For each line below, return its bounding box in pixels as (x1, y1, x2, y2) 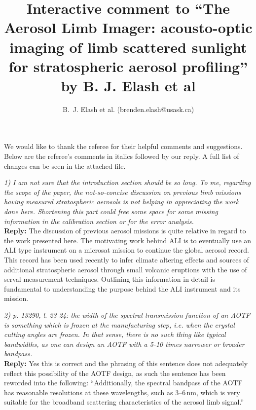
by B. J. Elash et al (61, 75, 196, 95)
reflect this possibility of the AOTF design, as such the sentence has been (4, 368, 226, 378)
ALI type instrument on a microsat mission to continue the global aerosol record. (4, 245, 249, 255)
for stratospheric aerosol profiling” (8, 56, 248, 76)
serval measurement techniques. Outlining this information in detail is (4, 274, 215, 284)
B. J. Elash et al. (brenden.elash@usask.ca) (62, 104, 194, 114)
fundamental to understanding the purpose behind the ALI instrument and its (4, 283, 241, 294)
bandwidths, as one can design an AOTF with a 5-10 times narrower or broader (4, 338, 245, 349)
